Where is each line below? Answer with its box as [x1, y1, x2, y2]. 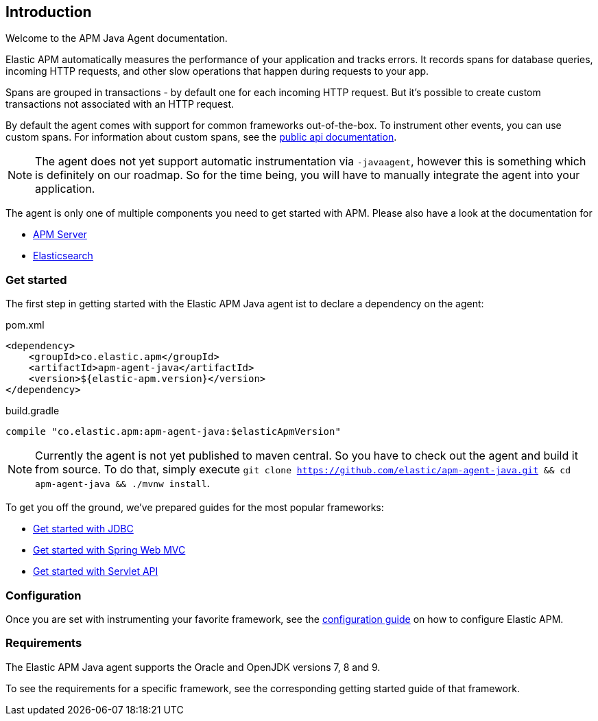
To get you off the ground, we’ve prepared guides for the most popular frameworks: [5, 501, 384, 514]
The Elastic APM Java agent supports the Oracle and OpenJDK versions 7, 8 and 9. [5, 661, 381, 673]
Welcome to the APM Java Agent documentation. [5, 32, 228, 45]
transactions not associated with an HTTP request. [5, 98, 235, 110]
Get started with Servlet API [33, 565, 158, 578]
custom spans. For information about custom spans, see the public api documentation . [5, 131, 397, 143]
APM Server [33, 228, 87, 241]
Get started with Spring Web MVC [33, 544, 186, 556]
